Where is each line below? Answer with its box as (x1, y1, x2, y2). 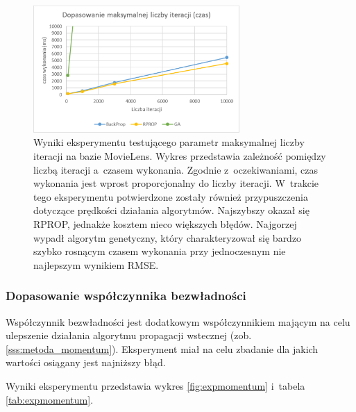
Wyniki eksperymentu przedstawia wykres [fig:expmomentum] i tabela (6, 379, 305, 393)
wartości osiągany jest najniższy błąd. (6, 355, 166, 370)
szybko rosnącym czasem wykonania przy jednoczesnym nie (33, 244, 286, 258)
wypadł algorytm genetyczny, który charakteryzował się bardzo (33, 230, 302, 245)
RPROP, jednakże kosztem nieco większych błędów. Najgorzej (33, 217, 297, 231)
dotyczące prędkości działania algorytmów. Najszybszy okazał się (33, 203, 310, 217)
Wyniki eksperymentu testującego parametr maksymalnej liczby (33, 135, 305, 149)
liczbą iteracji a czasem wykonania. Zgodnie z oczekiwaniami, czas (33, 162, 319, 176)
